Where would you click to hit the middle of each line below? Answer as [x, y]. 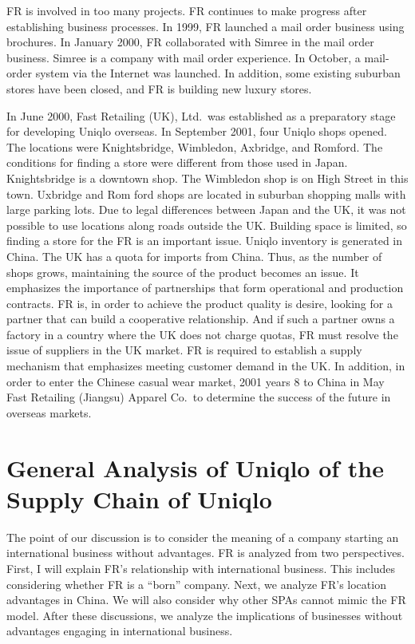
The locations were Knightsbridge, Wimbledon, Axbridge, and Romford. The [195, 146]
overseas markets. [49, 412]
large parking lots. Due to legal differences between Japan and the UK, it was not [206, 209]
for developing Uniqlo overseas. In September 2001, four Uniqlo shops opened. [197, 131]
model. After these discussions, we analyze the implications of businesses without [205, 615]
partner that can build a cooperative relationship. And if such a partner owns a [201, 319]
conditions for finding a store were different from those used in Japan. [177, 162]
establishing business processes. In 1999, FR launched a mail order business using [206, 26]
